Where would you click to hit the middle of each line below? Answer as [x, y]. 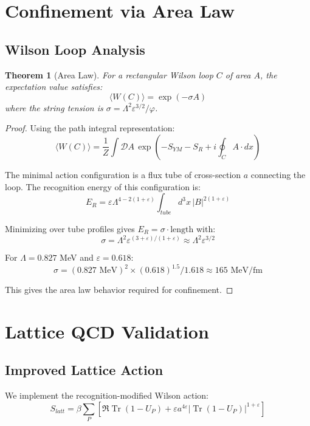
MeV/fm [246, 271]
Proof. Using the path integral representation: [90, 128]
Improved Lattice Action [84, 370]
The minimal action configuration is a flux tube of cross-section [123, 174]
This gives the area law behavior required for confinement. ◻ [119, 290]
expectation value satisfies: [54, 87]
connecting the [278, 174]
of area [238, 74]
